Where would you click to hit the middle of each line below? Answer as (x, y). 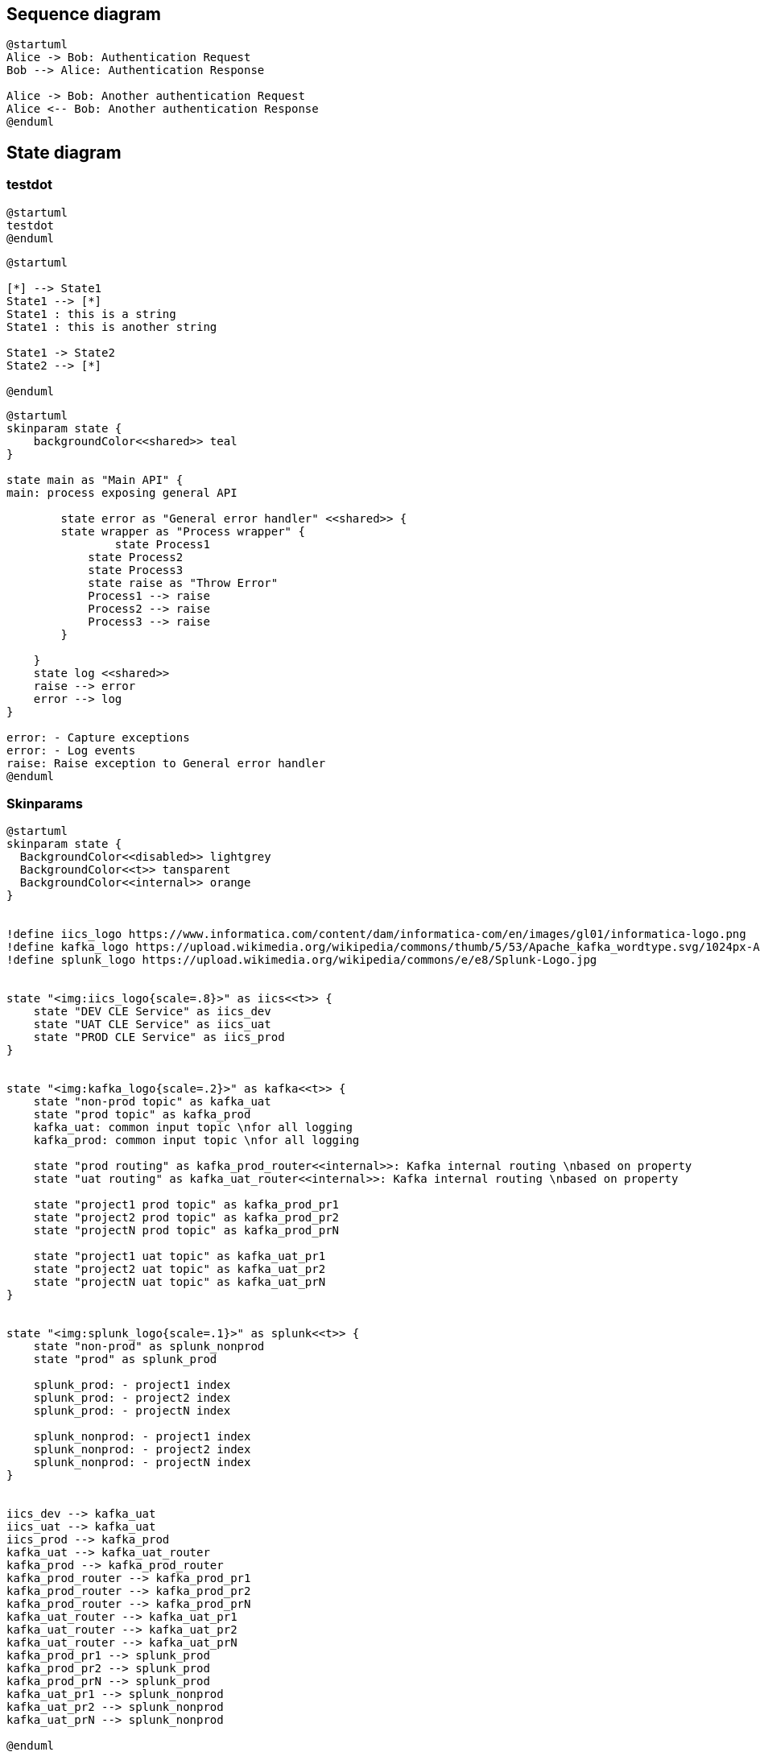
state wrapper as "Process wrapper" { (183, 531)
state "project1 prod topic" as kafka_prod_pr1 (186, 1205)
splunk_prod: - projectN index (132, 1411)
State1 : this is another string (112, 326)
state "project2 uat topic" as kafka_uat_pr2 (180, 1269)
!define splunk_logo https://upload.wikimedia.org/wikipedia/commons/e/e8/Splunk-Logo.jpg (302, 960)
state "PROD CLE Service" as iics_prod (159, 1037)
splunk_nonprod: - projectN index (142, 1463)
